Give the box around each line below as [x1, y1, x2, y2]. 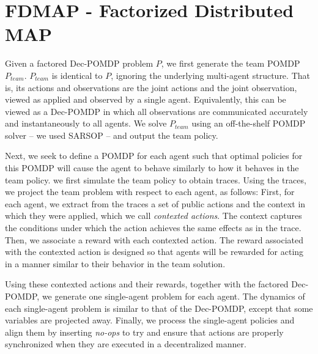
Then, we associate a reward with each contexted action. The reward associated [5, 233, 304, 246]
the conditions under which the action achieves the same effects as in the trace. [5, 221, 301, 234]
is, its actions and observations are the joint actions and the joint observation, [5, 81, 297, 94]
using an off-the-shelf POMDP [191, 117, 306, 130]
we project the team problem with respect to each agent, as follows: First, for [5, 185, 295, 198]
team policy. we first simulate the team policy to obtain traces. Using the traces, [5, 173, 306, 186]
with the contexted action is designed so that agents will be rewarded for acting [5, 245, 304, 258]
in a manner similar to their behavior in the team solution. [5, 257, 226, 270]
